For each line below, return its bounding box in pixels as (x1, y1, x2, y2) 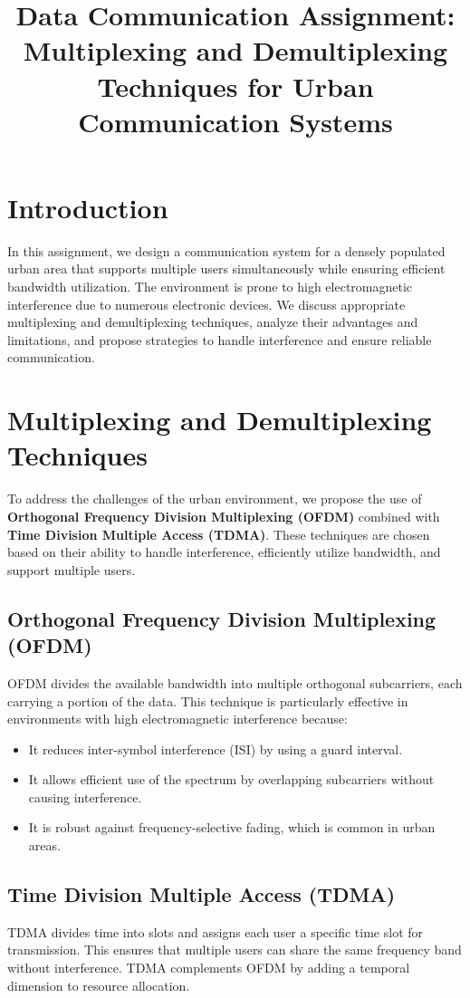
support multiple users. (7, 560, 136, 579)
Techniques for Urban (97, 67, 374, 104)
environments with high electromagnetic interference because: (7, 709, 348, 728)
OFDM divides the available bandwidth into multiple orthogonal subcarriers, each (7, 673, 463, 692)
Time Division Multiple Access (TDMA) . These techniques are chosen (7, 524, 430, 543)
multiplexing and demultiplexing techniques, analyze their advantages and (7, 312, 418, 331)
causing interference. (28, 787, 142, 806)
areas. (28, 836, 61, 855)
